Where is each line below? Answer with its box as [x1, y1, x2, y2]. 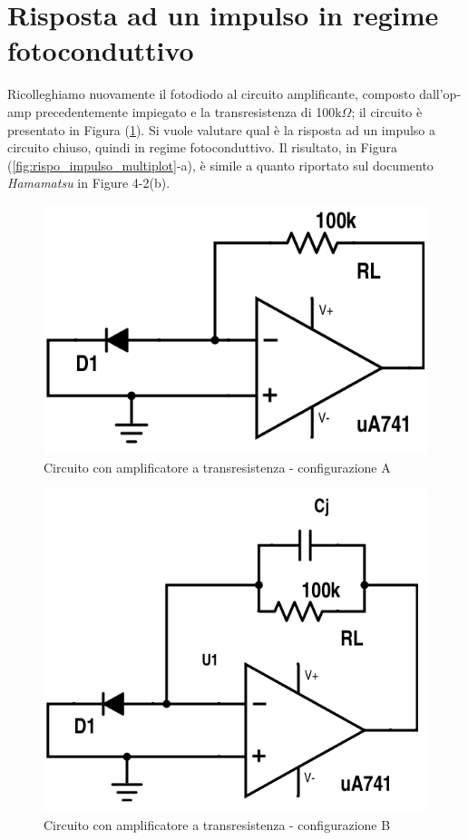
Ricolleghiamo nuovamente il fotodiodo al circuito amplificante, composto [7, 84, 415, 103]
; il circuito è [351, 102, 423, 121]
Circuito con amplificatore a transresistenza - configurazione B [44, 815, 391, 834]
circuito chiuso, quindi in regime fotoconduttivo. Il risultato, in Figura [7, 138, 397, 157]
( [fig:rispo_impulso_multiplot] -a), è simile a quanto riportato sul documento [7, 155, 434, 174]
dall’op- [419, 84, 462, 103]
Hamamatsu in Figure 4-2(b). [7, 173, 171, 192]
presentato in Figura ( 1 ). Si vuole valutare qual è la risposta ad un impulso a [7, 120, 436, 139]
